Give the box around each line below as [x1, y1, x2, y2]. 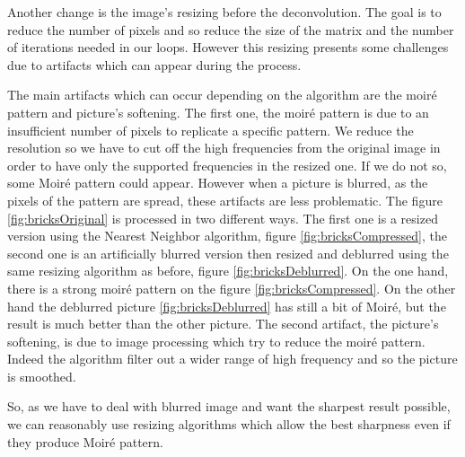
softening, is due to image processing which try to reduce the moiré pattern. [7, 331, 426, 350]
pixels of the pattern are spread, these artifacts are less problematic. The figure [7, 190, 443, 209]
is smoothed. [7, 366, 76, 385]
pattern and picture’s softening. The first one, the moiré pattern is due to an [7, 102, 429, 121]
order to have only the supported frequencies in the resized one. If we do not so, [7, 155, 447, 174]
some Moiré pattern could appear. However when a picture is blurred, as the [7, 173, 428, 192]
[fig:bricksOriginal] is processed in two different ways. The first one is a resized [7, 208, 438, 227]
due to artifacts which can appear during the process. [7, 55, 302, 74]
